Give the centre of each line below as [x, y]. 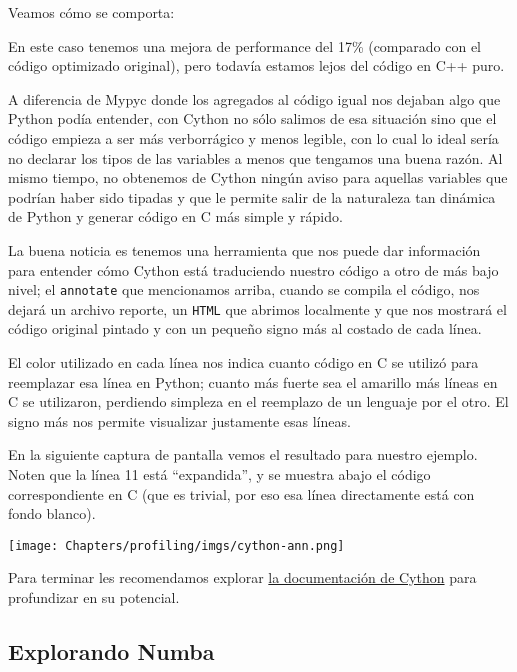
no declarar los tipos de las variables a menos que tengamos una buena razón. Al [255, 157]
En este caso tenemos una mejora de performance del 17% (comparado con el [245, 45]
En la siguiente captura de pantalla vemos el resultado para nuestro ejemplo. [243, 454]
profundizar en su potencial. [94, 597]
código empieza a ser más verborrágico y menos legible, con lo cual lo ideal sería [253, 137]
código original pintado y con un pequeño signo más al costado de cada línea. [245, 328]
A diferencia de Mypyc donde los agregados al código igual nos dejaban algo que [254, 98]
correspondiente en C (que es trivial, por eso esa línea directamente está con [241, 493]
